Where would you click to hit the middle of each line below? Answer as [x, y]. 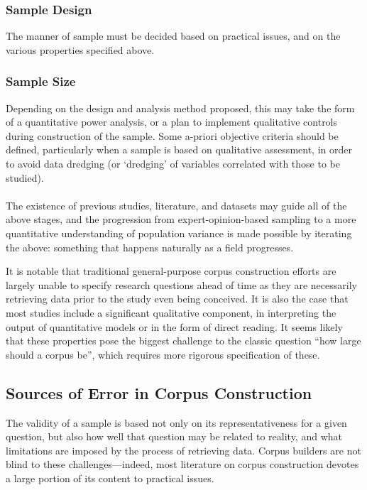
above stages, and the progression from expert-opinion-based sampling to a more [181, 219]
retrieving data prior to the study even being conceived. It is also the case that [177, 299]
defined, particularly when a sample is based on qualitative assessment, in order [179, 149]
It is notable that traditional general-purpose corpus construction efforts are [171, 271]
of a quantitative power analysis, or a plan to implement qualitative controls [172, 122]
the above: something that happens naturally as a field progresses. [150, 247]
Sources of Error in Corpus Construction [159, 392]
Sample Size [41, 81]
